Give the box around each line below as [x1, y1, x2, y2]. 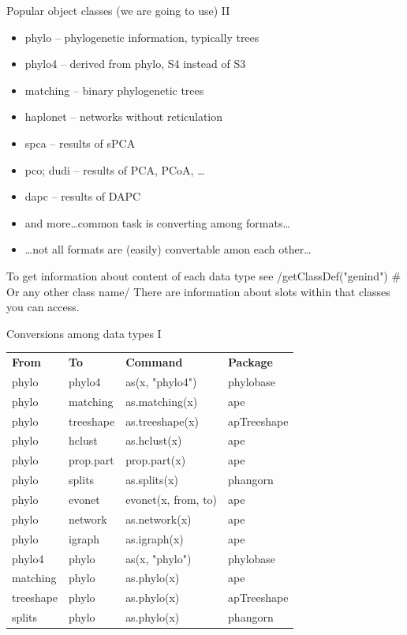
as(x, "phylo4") [125, 373, 197, 389]
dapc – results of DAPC [24, 188, 141, 205]
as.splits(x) [125, 472, 178, 488]
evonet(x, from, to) [125, 490, 218, 507]
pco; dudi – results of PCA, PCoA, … [24, 161, 205, 178]
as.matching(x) [125, 393, 198, 409]
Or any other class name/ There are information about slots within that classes [6, 283, 390, 299]
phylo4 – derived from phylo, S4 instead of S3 [24, 55, 246, 72]
